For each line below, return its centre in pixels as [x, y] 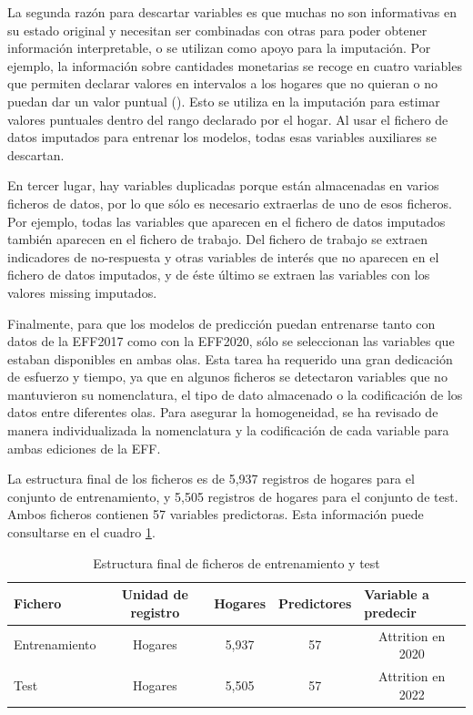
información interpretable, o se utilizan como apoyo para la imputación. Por [219, 48]
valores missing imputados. [82, 292]
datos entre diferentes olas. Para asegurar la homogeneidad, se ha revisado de [223, 412]
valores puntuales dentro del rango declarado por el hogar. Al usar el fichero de [228, 119]
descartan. [36, 154]
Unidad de [155, 594]
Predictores [315, 603]
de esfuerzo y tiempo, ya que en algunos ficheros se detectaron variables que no [227, 377]
